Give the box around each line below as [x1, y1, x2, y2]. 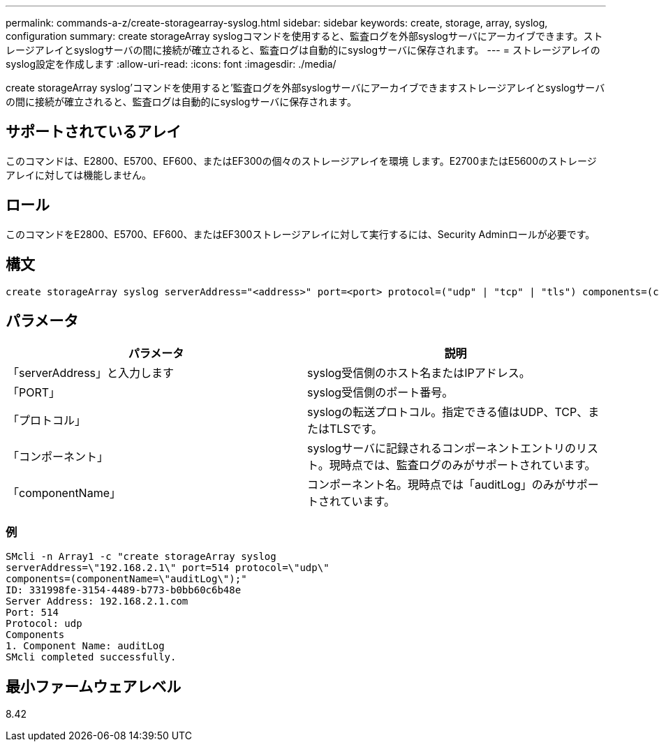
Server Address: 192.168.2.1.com [6, 596, 188, 607]
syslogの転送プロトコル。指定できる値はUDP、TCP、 [307, 405, 588, 420]
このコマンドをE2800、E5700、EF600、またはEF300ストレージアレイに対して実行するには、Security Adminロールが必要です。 [6, 228, 595, 240]
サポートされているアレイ [6, 123, 182, 141]
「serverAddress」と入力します [8, 366, 175, 380]
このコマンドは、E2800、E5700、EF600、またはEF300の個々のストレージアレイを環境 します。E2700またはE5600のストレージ [6, 154, 597, 167]
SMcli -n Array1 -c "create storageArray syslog [6, 551, 276, 563]
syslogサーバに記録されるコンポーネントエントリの [307, 441, 577, 456]
